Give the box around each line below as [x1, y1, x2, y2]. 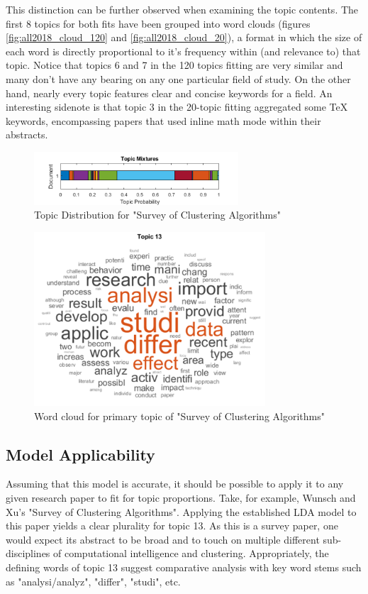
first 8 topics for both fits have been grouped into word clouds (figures [6, 16, 311, 31]
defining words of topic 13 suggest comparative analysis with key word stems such [6, 559, 362, 574]
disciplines [6, 546, 50, 561]
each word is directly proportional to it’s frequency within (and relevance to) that [6, 43, 361, 58]
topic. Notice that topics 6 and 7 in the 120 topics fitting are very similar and [6, 57, 343, 72]
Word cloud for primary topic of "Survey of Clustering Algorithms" [34, 408, 325, 423]
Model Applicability [6, 443, 155, 465]
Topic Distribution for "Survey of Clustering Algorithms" [34, 207, 281, 222]
